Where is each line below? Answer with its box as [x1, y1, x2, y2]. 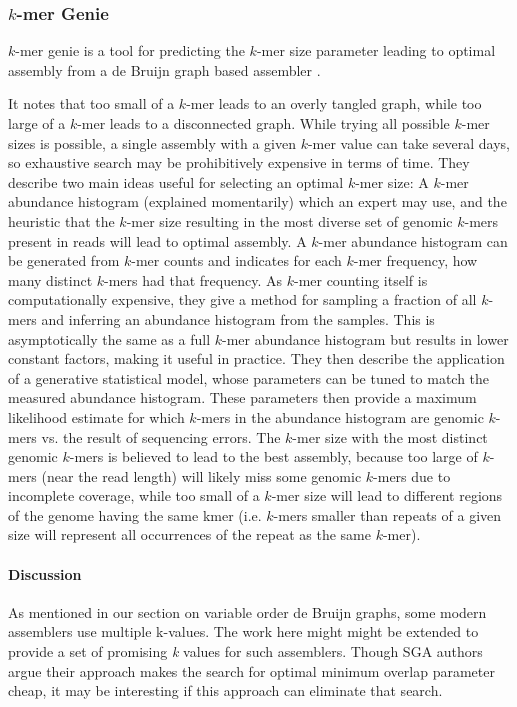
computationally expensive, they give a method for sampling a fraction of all [8, 289, 477, 310]
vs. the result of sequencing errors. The [41, 426, 281, 447]
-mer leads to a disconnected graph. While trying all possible [77, 113, 450, 133]
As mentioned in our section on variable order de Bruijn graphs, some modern [8, 601, 487, 622]
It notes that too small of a [8, 93, 175, 114]
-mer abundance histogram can [318, 230, 508, 251]
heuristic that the [8, 210, 115, 231]
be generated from [8, 250, 120, 271]
